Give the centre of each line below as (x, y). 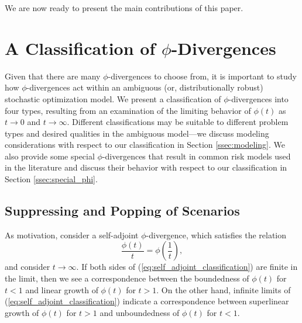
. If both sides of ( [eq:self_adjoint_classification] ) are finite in (187, 267)
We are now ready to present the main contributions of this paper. (124, 8)
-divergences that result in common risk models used (196, 156)
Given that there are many (53, 76)
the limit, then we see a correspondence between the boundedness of (127, 278)
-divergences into (258, 98)
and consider (28, 267)
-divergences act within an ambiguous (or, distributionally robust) (145, 87)
